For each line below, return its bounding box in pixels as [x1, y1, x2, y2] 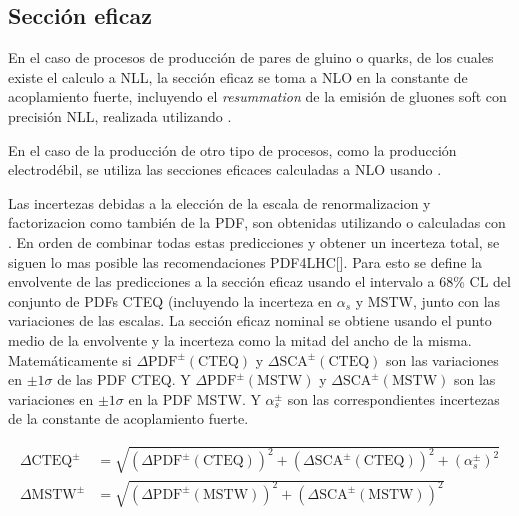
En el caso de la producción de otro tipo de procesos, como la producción [8, 139, 457, 160]
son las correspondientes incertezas [287, 388, 500, 409]
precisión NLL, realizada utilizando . [8, 105, 232, 126]
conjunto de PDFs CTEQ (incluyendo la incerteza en [8, 290, 333, 311]
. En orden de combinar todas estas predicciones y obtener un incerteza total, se [8, 231, 500, 252]
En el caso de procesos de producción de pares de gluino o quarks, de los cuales [8, 47, 494, 68]
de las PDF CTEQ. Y [57, 369, 191, 390]
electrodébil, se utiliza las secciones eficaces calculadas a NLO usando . [8, 159, 442, 180]
